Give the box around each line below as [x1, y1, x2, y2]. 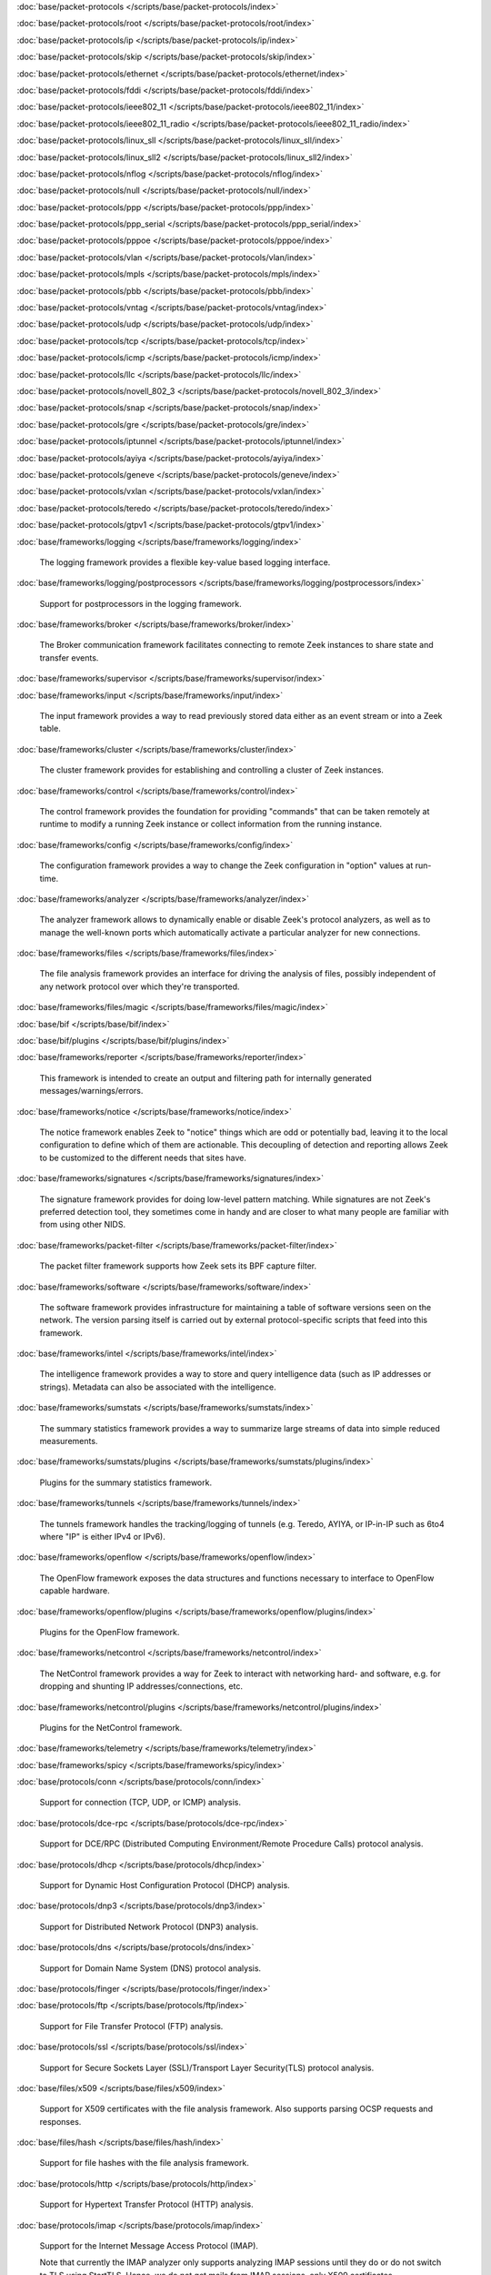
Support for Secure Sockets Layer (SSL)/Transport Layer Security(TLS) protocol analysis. [39, 2062, 375, 2073]
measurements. [39, 1436, 98, 1447]
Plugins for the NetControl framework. [39, 1722, 183, 1733]
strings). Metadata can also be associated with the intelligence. [39, 1381, 276, 1392]
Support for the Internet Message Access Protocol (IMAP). [39, 2240, 259, 2251]
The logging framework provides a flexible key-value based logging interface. [39, 556, 331, 568]
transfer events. [39, 652, 99, 663]
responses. [39, 2116, 82, 2127]
